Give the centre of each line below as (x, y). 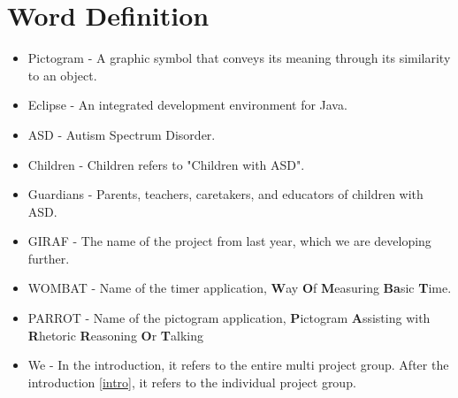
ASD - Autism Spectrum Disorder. (122, 134)
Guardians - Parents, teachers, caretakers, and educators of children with (225, 194)
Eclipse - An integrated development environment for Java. (187, 105)
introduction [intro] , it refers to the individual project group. (192, 382)
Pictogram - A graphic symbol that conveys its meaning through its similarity (239, 58)
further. (49, 258)
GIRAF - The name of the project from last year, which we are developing (229, 241)
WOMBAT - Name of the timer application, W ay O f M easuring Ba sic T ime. (240, 288)
